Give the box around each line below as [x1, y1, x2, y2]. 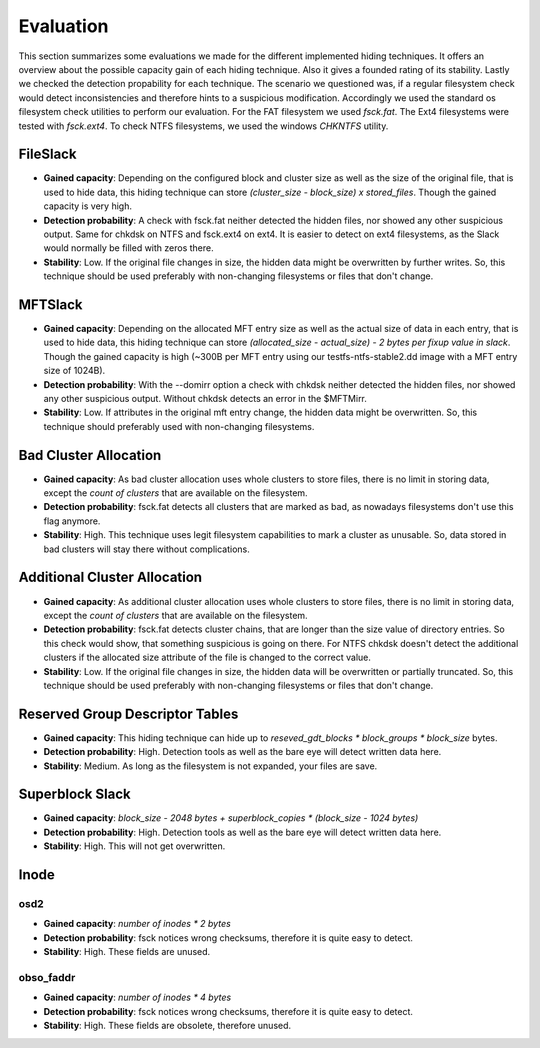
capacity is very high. [43, 200, 132, 212]
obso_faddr [18, 970, 76, 984]
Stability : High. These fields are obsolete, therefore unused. [43, 1020, 292, 1032]
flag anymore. [43, 515, 101, 527]
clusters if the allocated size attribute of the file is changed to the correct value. [43, 651, 372, 664]
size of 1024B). [43, 365, 106, 377]
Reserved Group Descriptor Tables [18, 705, 239, 722]
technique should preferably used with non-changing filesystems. [43, 420, 315, 432]
